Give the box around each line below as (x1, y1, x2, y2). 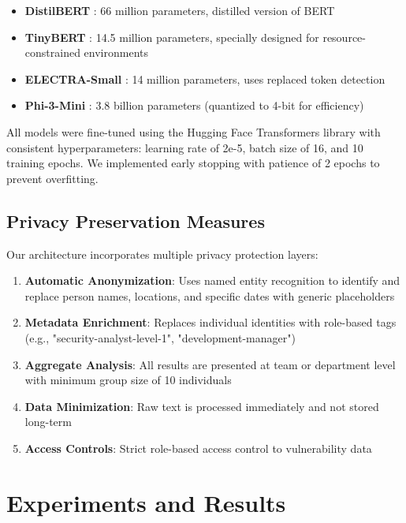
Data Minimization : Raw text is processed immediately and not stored (24, 398, 379, 414)
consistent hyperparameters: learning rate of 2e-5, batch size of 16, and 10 (6, 139, 363, 155)
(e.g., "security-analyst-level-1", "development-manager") (24, 329, 296, 346)
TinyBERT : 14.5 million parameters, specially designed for (24, 28, 319, 45)
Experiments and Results (6, 486, 286, 518)
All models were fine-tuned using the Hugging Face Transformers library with (6, 123, 381, 140)
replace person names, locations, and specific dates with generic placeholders (24, 287, 395, 304)
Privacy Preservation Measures (6, 208, 265, 233)
